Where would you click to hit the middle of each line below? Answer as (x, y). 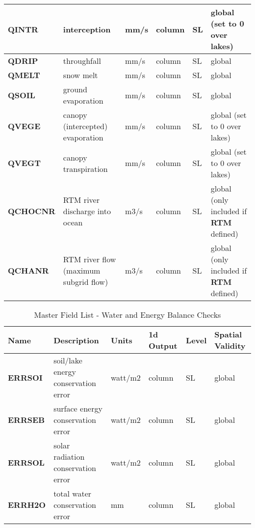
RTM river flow (89, 259)
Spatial (228, 334)
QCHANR (28, 270)
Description (76, 340)
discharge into (87, 211)
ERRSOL (26, 462)
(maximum (82, 270)
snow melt (80, 75)
